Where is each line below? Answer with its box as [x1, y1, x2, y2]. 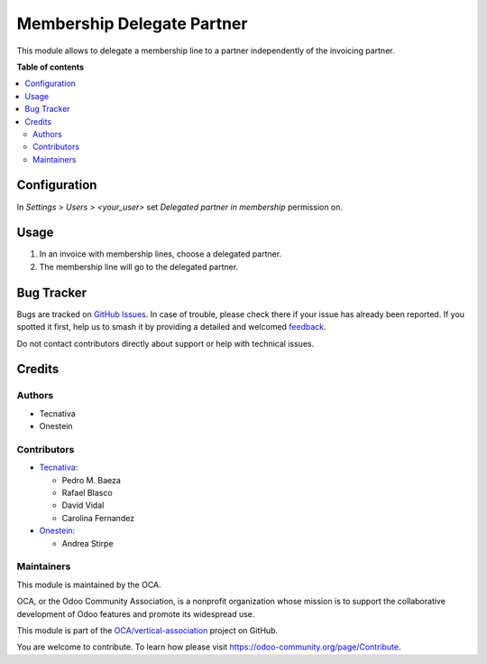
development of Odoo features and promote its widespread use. [16, 608, 255, 619]
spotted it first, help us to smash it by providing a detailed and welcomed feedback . [16, 322, 326, 332]
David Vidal [61, 500, 105, 510]
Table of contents [16, 61, 85, 72]
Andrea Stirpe [61, 538, 114, 548]
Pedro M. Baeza [61, 474, 122, 485]
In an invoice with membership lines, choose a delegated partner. [39, 248, 282, 259]
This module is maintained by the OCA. [16, 579, 161, 590]
